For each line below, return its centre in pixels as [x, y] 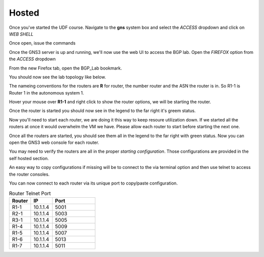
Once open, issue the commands [42, 43]
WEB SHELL [21, 34]
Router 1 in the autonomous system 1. [46, 93]
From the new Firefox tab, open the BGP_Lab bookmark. [66, 68]
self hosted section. [29, 158]
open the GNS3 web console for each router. [54, 142]
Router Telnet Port [30, 193]
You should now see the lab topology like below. [57, 77]
